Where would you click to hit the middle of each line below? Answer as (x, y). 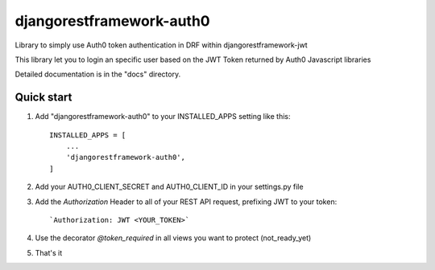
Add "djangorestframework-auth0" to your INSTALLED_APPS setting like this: (163, 117)
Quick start (43, 98)
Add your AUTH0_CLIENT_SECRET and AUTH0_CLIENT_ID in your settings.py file (169, 187)
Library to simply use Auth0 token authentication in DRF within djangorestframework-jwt (161, 45)
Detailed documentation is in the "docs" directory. (98, 74)
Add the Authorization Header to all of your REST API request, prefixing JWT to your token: (186, 202)
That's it (49, 252)
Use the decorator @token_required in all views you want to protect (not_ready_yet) (173, 238)
